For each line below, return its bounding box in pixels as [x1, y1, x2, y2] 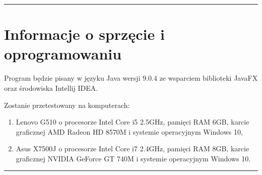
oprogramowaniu [4, 43, 122, 64]
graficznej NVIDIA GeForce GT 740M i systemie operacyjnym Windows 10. [16, 153, 251, 163]
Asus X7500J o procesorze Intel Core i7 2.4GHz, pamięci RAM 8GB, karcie [16, 143, 249, 154]
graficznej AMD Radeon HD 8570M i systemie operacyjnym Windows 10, [16, 126, 243, 137]
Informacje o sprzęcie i [4, 24, 165, 44]
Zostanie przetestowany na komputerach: [4, 99, 130, 110]
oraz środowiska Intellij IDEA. [4, 82, 98, 93]
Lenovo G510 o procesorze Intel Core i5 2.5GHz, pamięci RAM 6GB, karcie [16, 116, 249, 127]
